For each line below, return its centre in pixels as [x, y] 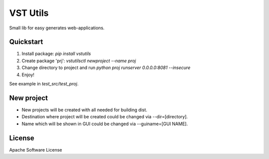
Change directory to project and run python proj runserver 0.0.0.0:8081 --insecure [106, 68]
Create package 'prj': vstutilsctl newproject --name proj [79, 61]
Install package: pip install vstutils [56, 54]
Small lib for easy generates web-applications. [57, 28]
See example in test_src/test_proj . [44, 84]
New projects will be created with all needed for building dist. [84, 110]
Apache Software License [36, 150]
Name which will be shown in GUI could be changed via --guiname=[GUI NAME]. [105, 124]
